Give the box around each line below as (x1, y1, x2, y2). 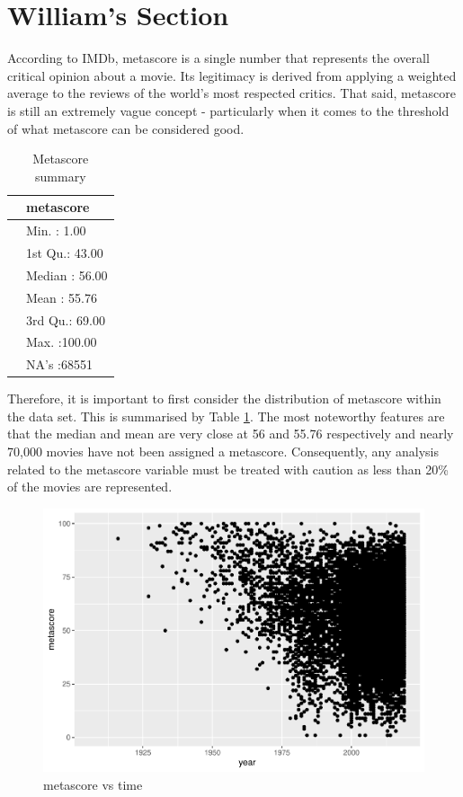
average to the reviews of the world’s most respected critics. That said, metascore (7, 84, 456, 102)
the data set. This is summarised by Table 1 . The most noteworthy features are (7, 406, 445, 425)
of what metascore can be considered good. (7, 119, 245, 137)
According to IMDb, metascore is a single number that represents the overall (7, 49, 430, 67)
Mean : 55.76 (26, 288, 97, 306)
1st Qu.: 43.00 (26, 243, 103, 261)
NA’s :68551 (26, 355, 93, 374)
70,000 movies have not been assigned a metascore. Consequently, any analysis (7, 442, 440, 461)
